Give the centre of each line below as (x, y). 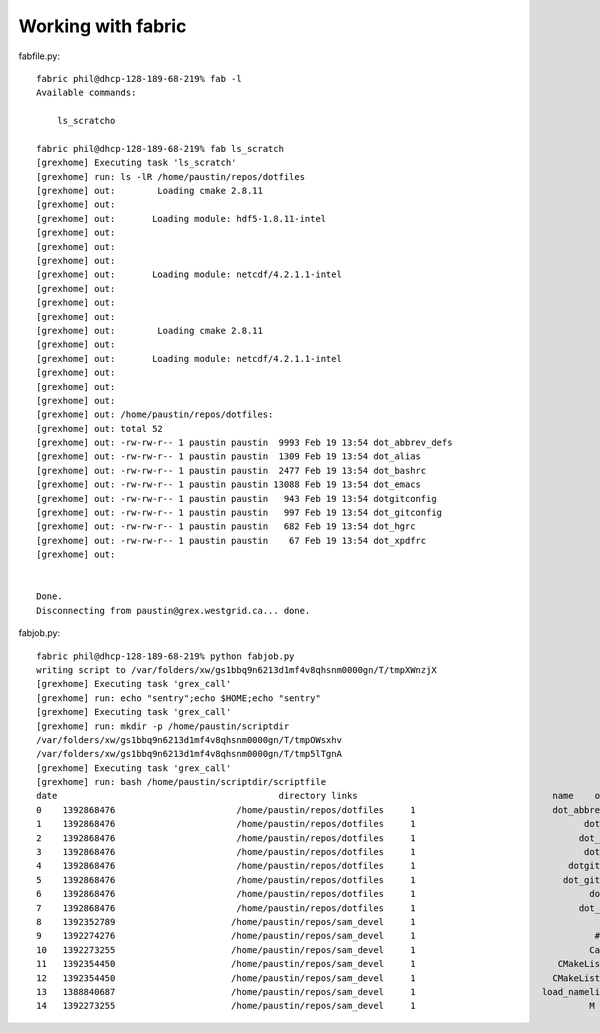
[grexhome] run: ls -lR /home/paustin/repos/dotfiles (170, 176)
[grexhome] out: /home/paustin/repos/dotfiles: (155, 414)
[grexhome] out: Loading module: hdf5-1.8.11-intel (181, 218)
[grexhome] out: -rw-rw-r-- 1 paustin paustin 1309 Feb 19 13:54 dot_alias (229, 456)
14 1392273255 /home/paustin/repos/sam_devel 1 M (315, 1006)
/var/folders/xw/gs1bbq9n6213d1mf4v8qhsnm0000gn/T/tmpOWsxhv (189, 739)
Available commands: (86, 93)
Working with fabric (102, 26)
